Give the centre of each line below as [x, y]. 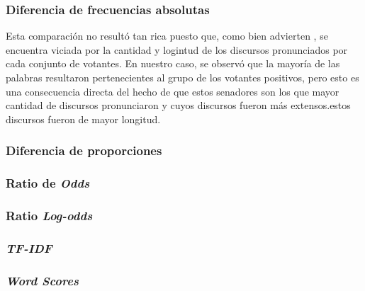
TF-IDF [29, 247]
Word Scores [42, 280]
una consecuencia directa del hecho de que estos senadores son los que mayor [173, 91]
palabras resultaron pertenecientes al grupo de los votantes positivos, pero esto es [182, 77]
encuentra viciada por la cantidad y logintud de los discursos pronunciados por [177, 49]
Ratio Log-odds [49, 215]
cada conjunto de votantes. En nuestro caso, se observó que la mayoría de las [173, 63]
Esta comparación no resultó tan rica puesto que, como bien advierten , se [167, 36]
